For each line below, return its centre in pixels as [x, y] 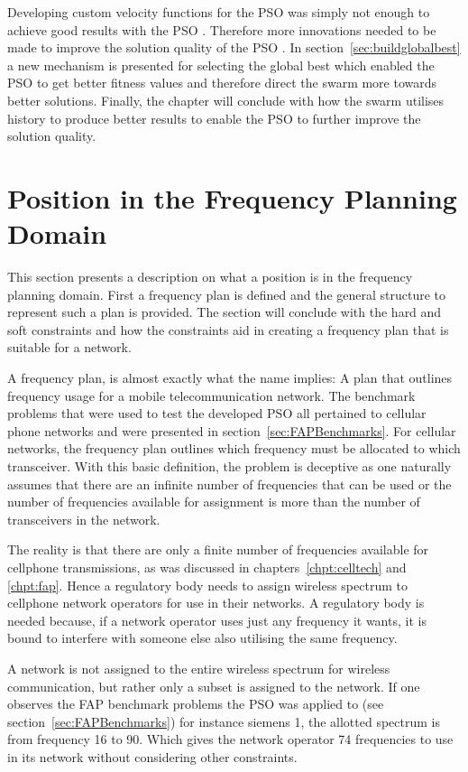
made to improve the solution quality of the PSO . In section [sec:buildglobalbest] [234, 47]
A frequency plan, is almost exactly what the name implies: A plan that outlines [230, 378]
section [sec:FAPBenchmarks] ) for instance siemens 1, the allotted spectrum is [224, 721]
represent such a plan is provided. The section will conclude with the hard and [225, 312]
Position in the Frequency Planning [232, 197]
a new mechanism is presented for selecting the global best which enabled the [221, 65]
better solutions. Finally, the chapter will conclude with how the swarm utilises [226, 100]
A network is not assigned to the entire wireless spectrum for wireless [199, 668]
